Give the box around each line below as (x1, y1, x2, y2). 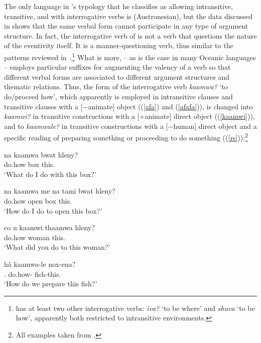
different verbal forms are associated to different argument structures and (4, 71, 230, 82)
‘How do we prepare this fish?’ (4, 278, 97, 289)
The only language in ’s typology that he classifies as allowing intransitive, (4, 1, 233, 11)
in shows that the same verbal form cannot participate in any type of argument (4, 21, 248, 31)
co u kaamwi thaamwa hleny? (4, 222, 95, 233)
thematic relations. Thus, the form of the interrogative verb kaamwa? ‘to (4, 81, 228, 92)
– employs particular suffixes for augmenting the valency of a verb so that (4, 62, 231, 72)
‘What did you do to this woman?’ (4, 242, 110, 252)
